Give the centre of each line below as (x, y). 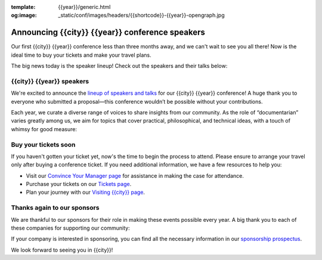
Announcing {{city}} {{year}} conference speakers (108, 32)
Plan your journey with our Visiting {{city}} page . (86, 192)
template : (23, 7)
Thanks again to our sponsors (55, 208)
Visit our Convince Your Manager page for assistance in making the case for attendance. (135, 175)
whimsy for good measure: (44, 129)
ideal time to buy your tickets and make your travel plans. (81, 55)
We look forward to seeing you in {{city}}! (62, 250)
